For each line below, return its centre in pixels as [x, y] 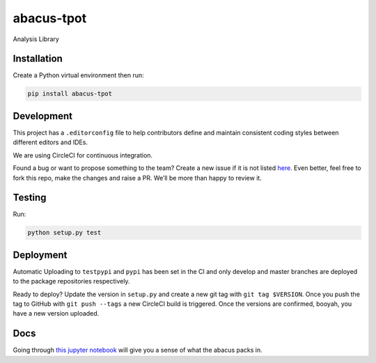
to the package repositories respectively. [71, 281]
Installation [38, 59]
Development [43, 116]
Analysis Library [36, 39]
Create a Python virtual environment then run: [78, 75]
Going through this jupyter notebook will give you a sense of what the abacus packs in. [138, 350]
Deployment [40, 255]
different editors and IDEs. [50, 142]
